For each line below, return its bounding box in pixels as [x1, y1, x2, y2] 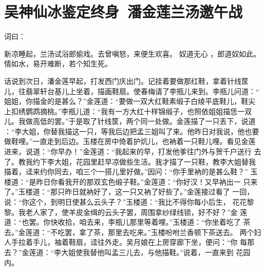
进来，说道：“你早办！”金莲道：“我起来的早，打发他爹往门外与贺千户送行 [4, 146, 252, 157]
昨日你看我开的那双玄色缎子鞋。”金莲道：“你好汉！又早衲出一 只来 [36, 176, 258, 187]
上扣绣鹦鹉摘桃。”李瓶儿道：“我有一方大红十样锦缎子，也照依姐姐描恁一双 [4, 105, 252, 116]
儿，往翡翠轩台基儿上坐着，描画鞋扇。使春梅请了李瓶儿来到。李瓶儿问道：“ [4, 85, 259, 96]
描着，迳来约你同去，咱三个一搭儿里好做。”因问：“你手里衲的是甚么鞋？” [4, 166, 248, 177]
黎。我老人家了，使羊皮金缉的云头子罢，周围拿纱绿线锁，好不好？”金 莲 [4, 206, 248, 217]
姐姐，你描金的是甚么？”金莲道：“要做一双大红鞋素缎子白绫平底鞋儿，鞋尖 [4, 96, 256, 106]
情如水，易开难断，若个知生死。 [4, 58, 112, 69]
